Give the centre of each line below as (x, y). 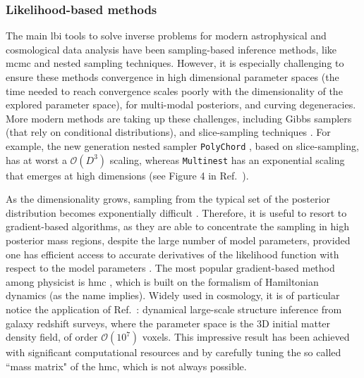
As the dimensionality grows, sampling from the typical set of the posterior (168, 199)
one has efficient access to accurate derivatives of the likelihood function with (172, 254)
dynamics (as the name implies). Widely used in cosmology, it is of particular (173, 295)
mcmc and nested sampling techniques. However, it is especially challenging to (175, 63)
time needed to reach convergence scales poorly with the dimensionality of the (174, 90)
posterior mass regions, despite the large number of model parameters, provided (178, 240)
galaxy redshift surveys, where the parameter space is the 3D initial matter (168, 323)
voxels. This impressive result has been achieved (246, 337)
